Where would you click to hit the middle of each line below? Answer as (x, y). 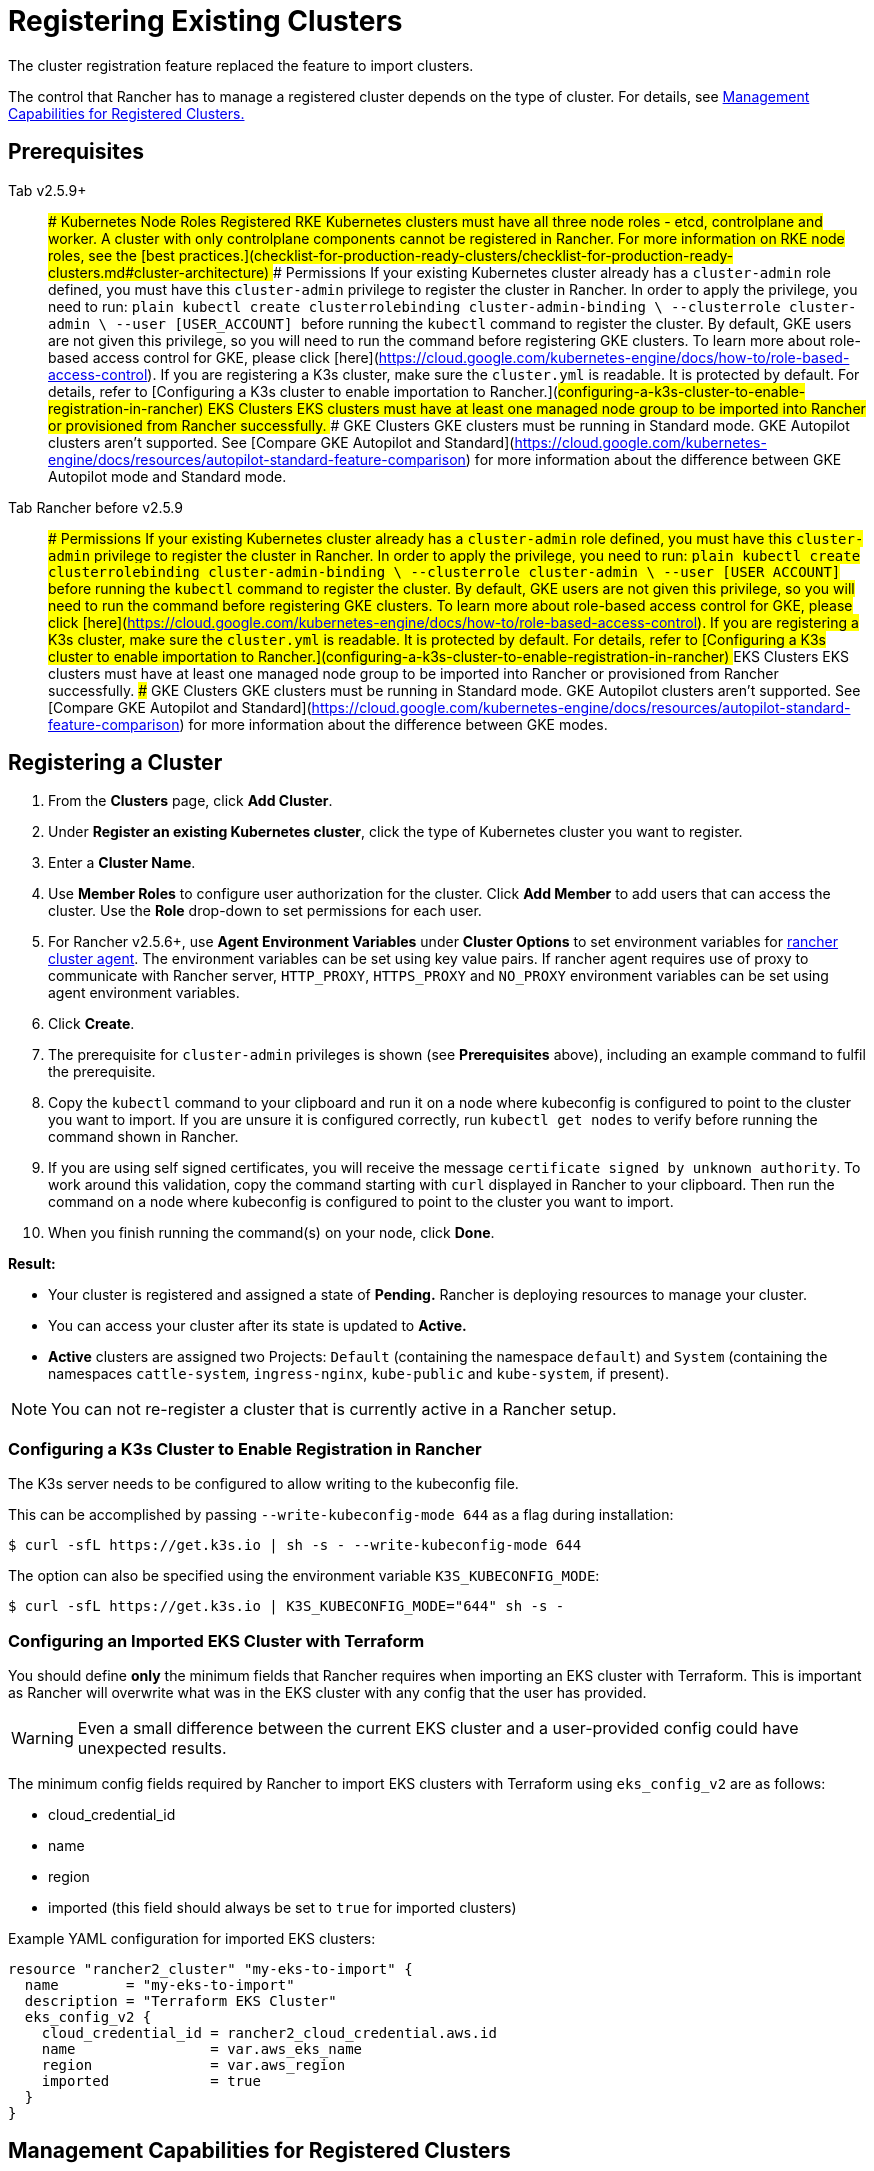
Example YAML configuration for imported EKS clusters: (192, 1938)
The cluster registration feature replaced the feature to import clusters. (241, 65)
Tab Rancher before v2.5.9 (95, 507)
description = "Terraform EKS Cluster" (180, 2000)
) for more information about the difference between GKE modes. (393, 724)
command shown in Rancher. (143, 1137)
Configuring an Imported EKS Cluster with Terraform (216, 1640)
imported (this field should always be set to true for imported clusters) (282, 1907)
